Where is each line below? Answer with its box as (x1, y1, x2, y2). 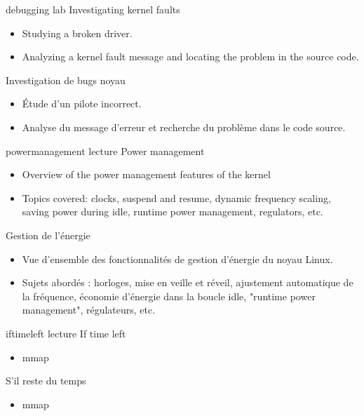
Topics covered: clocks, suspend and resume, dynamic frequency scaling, (22, 190, 331, 205)
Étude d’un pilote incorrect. (22, 96, 142, 111)
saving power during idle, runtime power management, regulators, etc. (22, 204, 323, 219)
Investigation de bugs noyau (6, 72, 126, 87)
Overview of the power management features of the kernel (22, 167, 271, 182)
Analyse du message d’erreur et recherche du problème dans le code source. (22, 119, 346, 134)
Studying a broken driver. (22, 25, 133, 40)
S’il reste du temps (6, 373, 86, 388)
